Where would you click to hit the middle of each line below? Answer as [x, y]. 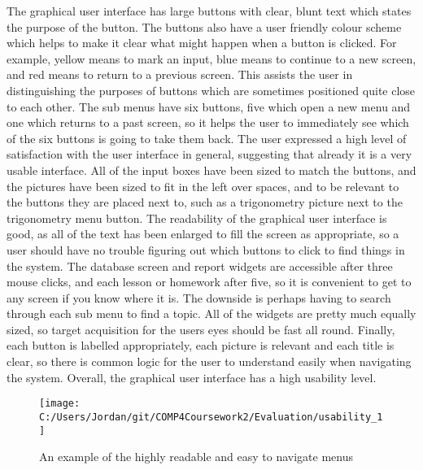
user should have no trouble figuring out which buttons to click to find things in [206, 249]
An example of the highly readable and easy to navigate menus [196, 457]
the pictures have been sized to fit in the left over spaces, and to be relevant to [203, 186]
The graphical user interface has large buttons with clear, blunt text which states [209, 11]
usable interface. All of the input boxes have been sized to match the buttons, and [211, 170]
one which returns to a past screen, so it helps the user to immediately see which [208, 122]
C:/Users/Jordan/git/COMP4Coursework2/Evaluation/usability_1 [211, 417]
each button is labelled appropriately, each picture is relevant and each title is [201, 345]
